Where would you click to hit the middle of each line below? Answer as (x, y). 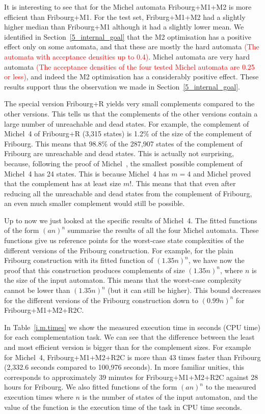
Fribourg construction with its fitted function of (79, 260)
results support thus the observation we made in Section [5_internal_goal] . (122, 86)
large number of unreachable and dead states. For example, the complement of (127, 123)
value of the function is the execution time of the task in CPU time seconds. (123, 407)
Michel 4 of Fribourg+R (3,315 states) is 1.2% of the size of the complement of (128, 134)
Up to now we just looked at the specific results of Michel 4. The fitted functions (131, 220)
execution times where (39, 396)
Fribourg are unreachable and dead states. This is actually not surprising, (119, 153)
